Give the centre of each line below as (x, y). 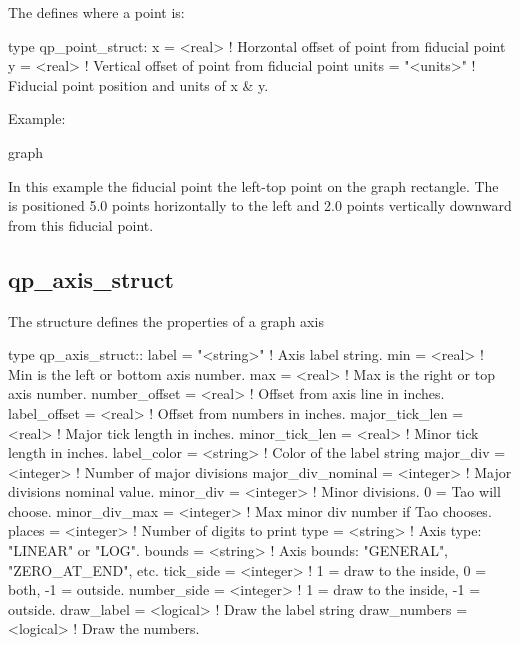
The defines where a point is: (96, 12)
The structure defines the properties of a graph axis (166, 320)
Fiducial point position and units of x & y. (138, 84)
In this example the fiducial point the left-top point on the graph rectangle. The (253, 185)
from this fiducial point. (81, 224)
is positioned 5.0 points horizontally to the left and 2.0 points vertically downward (260, 205)
